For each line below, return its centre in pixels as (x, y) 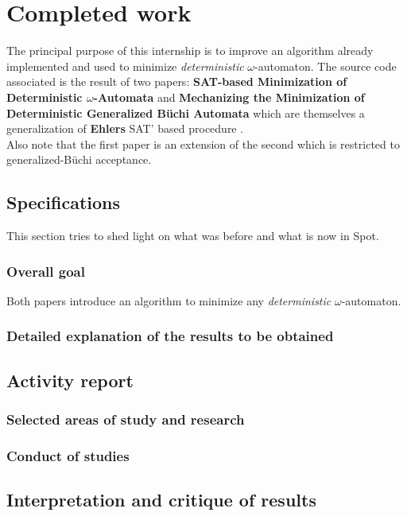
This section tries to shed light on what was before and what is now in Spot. (193, 236)
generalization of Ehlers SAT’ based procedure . (125, 128)
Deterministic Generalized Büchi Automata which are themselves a (186, 113)
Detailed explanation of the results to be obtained (170, 336)
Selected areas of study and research (126, 419)
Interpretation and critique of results (161, 500)
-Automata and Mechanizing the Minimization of (229, 97)
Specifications (64, 202)
